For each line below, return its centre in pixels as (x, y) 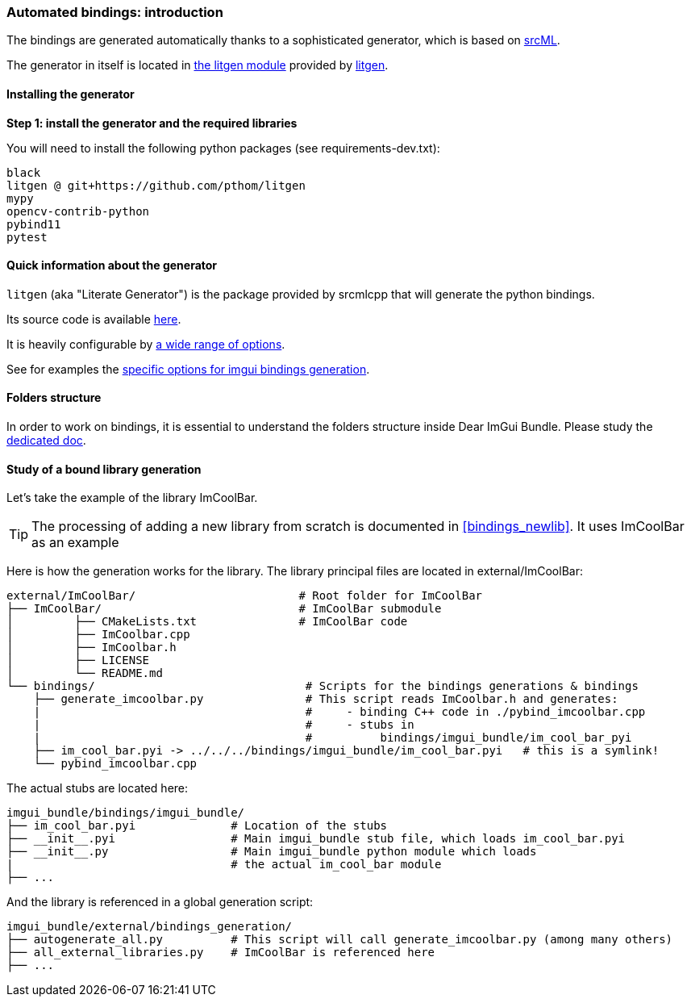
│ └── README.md (85, 673)
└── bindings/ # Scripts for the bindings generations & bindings (323, 686)
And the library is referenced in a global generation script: (160, 902)
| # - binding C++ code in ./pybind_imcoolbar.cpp (339, 712)
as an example (75, 543)
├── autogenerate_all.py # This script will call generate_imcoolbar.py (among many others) (340, 940)
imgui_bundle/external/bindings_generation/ (150, 927)
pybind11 (34, 224)
